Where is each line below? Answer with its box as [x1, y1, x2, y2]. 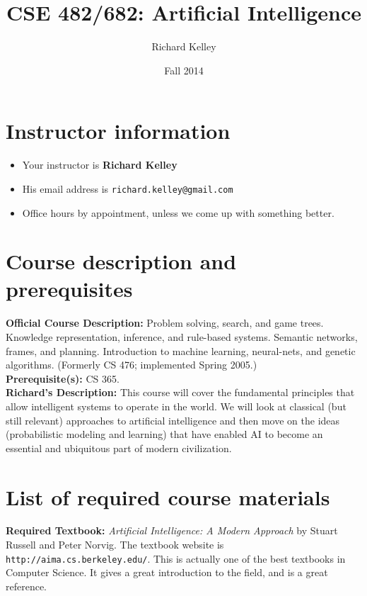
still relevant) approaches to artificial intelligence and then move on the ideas [6, 412, 340, 427]
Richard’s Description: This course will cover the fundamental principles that [6, 385, 355, 400]
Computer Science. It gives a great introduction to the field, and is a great [6, 565, 328, 580]
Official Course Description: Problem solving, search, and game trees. [6, 315, 324, 330]
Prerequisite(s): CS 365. [6, 371, 120, 386]
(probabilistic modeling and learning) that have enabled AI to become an [6, 427, 323, 442]
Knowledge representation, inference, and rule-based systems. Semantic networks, [6, 330, 358, 344]
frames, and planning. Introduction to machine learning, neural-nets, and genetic [6, 343, 356, 358]
